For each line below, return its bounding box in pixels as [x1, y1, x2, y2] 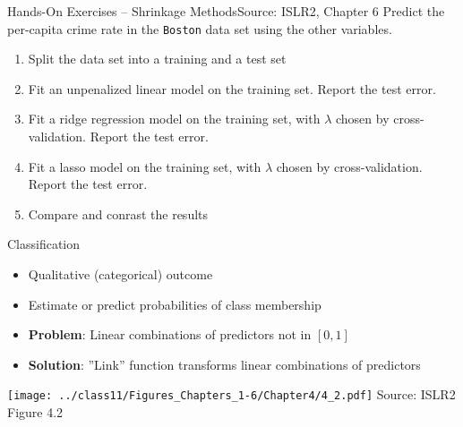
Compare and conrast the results [28, 204, 209, 223]
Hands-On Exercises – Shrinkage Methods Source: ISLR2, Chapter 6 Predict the [7, 2, 445, 20]
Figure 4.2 [7, 403, 64, 422]
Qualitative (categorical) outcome [28, 265, 213, 283]
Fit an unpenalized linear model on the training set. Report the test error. [28, 79, 436, 98]
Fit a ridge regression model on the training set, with [28, 109, 321, 128]
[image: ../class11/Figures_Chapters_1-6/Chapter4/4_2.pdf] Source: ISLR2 [7, 385, 456, 404]
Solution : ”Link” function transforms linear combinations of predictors [28, 354, 421, 373]
